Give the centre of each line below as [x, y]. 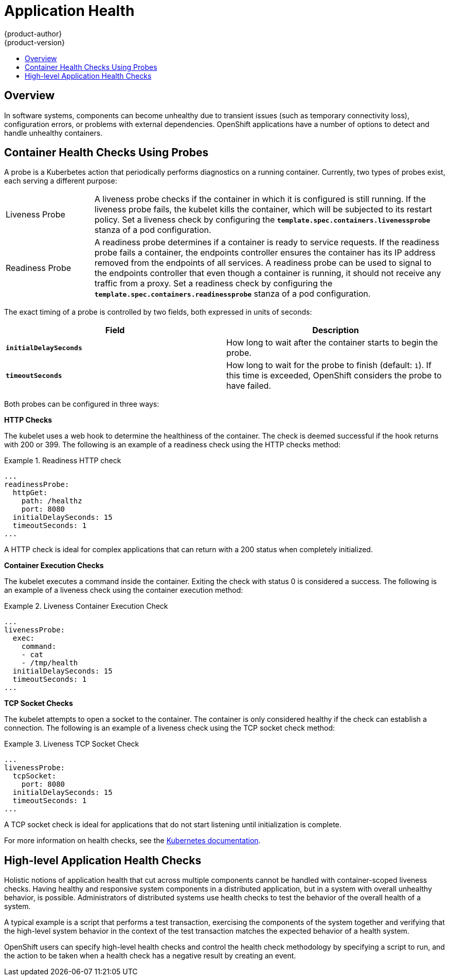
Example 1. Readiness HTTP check [63, 461]
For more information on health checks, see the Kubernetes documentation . [132, 841]
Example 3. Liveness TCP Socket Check [72, 744]
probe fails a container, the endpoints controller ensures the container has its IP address [265, 253]
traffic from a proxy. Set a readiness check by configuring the [213, 284]
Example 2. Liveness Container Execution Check [86, 606]
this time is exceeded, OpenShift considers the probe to [334, 376]
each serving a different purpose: [61, 181]
